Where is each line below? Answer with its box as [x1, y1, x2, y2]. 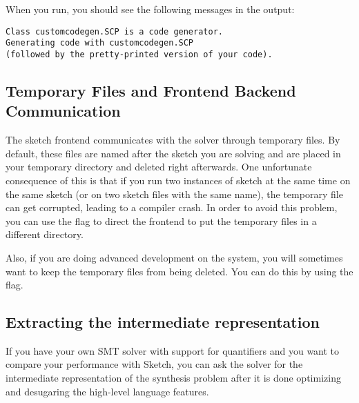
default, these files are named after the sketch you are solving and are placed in [6, 146, 341, 160]
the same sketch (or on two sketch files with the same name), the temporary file [6, 186, 343, 201]
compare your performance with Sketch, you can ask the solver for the [6, 357, 303, 371]
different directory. [6, 227, 84, 242]
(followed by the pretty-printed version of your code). [6, 49, 273, 59]
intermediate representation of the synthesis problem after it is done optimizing [6, 371, 341, 385]
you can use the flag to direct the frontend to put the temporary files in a [6, 213, 317, 228]
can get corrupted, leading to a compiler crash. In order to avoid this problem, [6, 200, 338, 215]
